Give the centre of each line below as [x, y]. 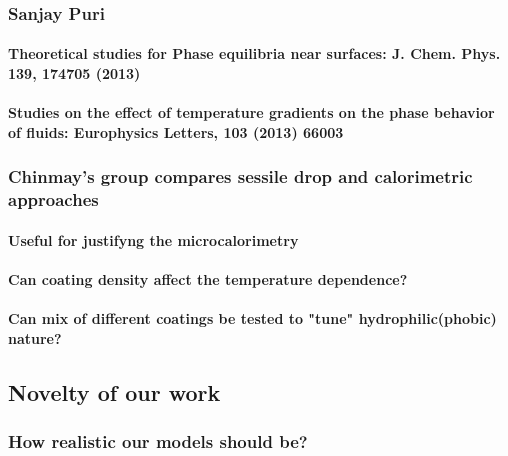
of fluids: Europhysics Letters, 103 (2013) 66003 [176, 131]
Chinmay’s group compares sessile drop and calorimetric [240, 176]
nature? [35, 337]
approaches [53, 199]
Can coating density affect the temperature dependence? [208, 278]
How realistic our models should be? [158, 441]
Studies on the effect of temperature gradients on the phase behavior [251, 112]
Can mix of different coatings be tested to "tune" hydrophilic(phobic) [252, 318]
